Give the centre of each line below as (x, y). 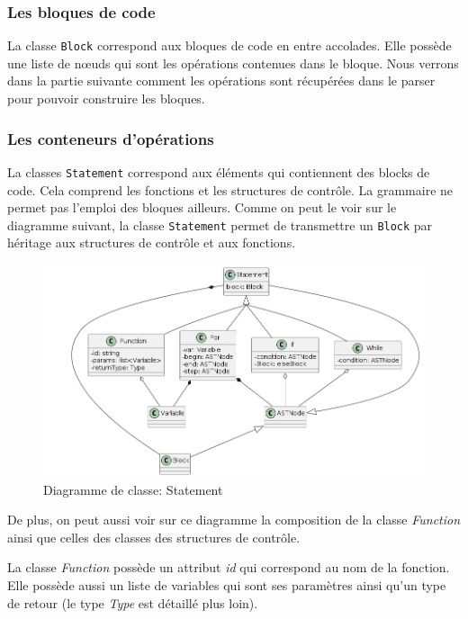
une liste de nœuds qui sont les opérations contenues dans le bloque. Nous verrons (233, 63)
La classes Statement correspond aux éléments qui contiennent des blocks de (219, 171)
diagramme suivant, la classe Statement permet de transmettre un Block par (220, 224)
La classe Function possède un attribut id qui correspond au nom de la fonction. (229, 567)
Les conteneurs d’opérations (111, 138)
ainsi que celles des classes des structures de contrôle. (154, 537)
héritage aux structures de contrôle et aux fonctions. (152, 242)
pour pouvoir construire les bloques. (106, 99)
